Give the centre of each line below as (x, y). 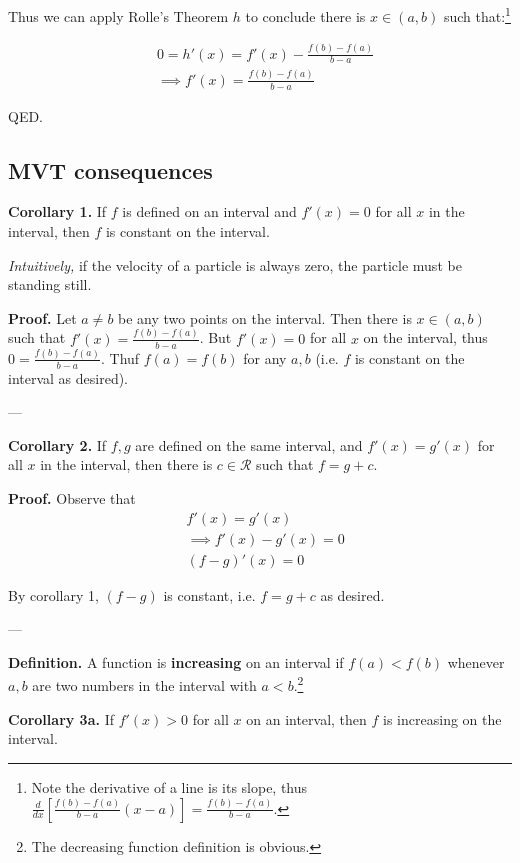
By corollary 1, (53, 594)
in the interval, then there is (126, 464)
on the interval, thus (425, 337)
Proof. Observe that (72, 498)
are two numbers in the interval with (144, 685)
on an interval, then (306, 718)
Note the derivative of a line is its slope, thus (169, 786)
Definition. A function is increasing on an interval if (176, 661)
